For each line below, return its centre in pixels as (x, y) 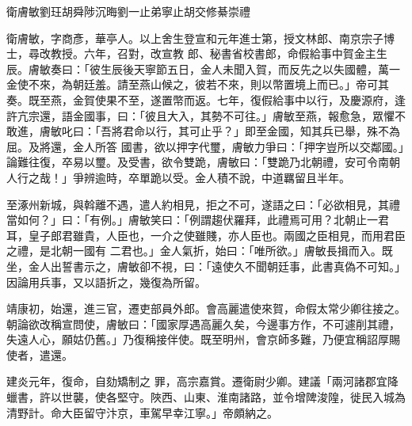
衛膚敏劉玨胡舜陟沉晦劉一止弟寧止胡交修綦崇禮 (128, 11)
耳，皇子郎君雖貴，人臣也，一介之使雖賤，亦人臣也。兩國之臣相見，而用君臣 (206, 235)
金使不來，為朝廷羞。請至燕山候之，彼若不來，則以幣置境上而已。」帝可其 (198, 84)
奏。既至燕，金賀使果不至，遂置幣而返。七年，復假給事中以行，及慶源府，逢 (206, 99)
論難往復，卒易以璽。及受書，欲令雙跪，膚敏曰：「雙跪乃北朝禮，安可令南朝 (203, 162)
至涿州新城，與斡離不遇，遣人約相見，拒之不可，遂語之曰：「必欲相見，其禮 (203, 204)
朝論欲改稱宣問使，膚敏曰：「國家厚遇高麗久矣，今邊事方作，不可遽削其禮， (203, 323)
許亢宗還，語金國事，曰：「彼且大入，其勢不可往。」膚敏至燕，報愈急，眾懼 (200, 115)
